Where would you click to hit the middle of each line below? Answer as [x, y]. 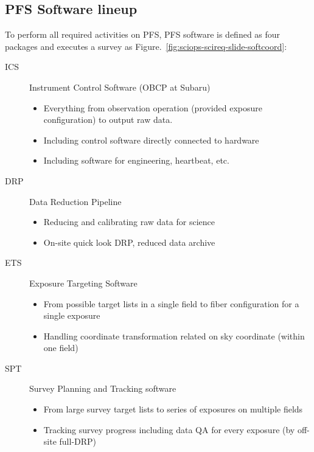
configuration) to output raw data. [108, 120]
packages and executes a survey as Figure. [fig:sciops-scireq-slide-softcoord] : [146, 46]
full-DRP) [78, 441]
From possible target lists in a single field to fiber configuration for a [171, 303]
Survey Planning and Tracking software [103, 388]
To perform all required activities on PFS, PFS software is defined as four [143, 34]
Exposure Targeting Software [83, 283]
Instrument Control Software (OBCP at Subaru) [120, 87]
